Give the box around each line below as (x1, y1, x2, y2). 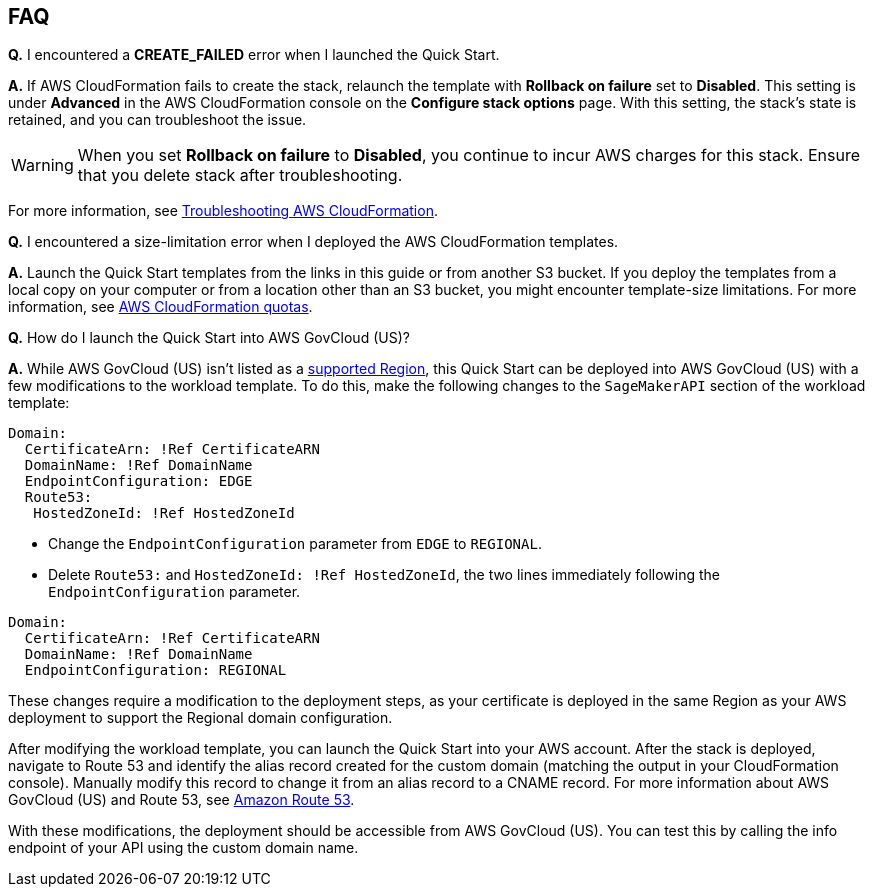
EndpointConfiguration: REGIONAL (24, 662, 287, 679)
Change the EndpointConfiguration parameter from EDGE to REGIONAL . (48, 535, 542, 553)
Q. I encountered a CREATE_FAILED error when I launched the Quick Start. (8, 46, 500, 64)
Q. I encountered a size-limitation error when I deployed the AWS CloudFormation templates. (8, 233, 619, 251)
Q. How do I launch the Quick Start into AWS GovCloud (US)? (8, 329, 410, 347)
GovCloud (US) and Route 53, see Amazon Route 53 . (8, 791, 355, 809)
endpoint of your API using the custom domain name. (8, 839, 359, 857)
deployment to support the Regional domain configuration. (8, 709, 393, 727)
